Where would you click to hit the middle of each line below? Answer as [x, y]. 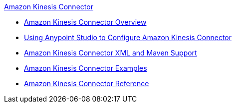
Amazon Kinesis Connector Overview [85, 22]
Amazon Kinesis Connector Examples [86, 68]
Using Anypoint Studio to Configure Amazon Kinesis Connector [128, 37]
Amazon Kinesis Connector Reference [87, 83]
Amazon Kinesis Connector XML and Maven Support [111, 53]
